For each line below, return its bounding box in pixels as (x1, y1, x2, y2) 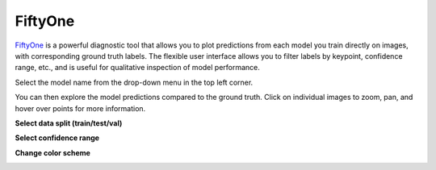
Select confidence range (15, 133, 100, 143)
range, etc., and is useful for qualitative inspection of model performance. (15, 63, 260, 73)
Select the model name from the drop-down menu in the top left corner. (15, 77, 254, 87)
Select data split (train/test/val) (15, 118, 123, 128)
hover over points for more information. (15, 103, 146, 113)
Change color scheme (15, 147, 90, 157)
